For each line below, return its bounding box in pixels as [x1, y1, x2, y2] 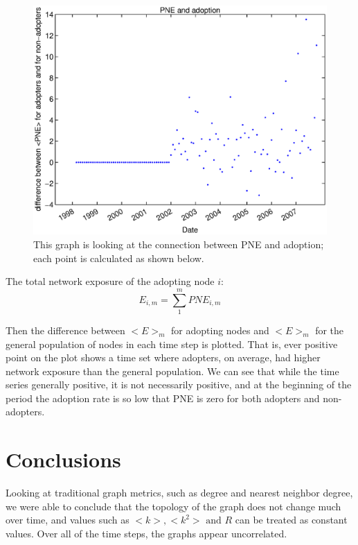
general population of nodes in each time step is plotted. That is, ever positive [6, 336, 338, 351]
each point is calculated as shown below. [33, 250, 204, 265]
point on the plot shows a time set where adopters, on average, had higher [6, 350, 321, 365]
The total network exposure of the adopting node [6, 274, 215, 288]
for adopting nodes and [171, 322, 269, 337]
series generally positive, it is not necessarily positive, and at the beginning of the [6, 377, 352, 392]
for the [315, 322, 344, 337]
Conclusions [6, 445, 121, 474]
